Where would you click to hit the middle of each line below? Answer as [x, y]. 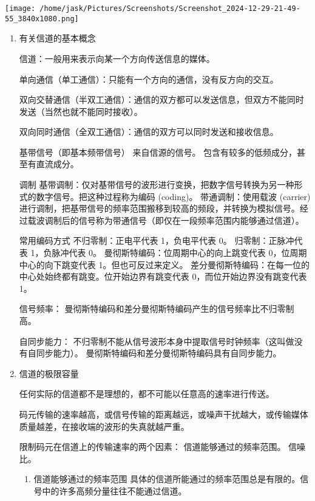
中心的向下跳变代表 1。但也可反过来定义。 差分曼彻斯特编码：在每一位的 [164, 264]
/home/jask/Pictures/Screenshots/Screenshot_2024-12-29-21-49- [170, 9]
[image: [20, 9]
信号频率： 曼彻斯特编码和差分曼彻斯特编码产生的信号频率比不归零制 [157, 309]
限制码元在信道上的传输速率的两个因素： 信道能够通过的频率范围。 [152, 447]
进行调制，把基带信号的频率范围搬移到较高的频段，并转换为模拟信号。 [159, 208]
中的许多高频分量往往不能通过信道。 [114, 490]
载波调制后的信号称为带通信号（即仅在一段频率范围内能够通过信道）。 [166, 220]
